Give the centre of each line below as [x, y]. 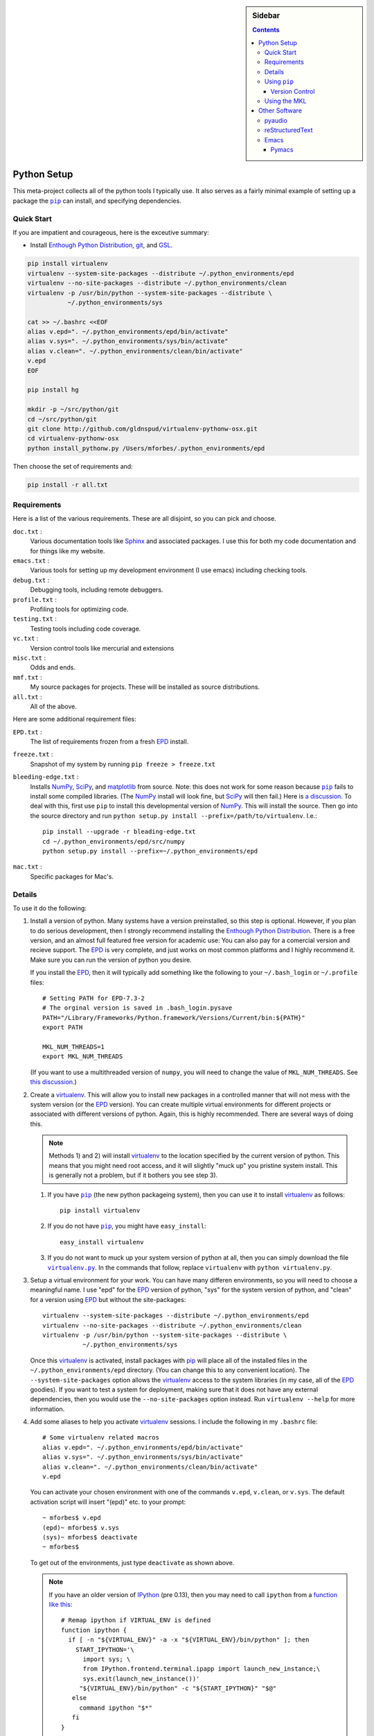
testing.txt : [35, 619]
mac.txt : [27, 867]
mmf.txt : [27, 677]
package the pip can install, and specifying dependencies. [97, 201]
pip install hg [53, 390]
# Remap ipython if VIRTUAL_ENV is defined [136, 1620]
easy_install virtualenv [102, 1242]
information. [47, 1409]
